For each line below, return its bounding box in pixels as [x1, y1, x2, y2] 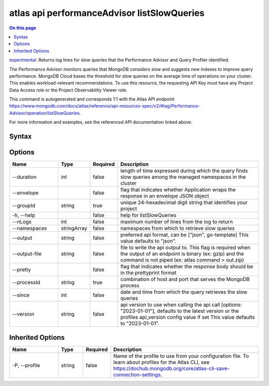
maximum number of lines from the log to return [120, 218, 233, 225]
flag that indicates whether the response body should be [120, 263, 254, 270]
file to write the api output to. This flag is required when [120, 244, 251, 251]
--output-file [12, 250, 42, 257]
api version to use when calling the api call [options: [120, 301, 242, 308]
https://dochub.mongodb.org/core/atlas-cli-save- [113, 365, 230, 372]
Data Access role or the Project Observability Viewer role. [9, 87, 128, 93]
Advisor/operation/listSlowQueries [9, 110, 80, 116]
